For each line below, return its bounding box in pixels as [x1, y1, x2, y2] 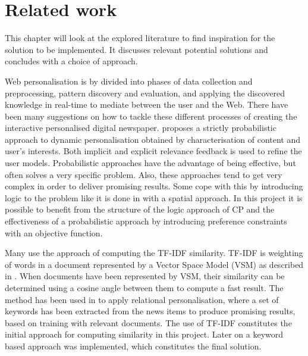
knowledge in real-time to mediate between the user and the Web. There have [5, 98, 288, 111]
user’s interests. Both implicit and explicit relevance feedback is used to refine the [5, 145, 302, 157]
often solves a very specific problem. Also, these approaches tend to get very [5, 168, 282, 180]
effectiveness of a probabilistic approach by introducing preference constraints [5, 215, 287, 227]
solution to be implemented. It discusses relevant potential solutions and [5, 43, 268, 55]
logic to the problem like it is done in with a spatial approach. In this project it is [5, 191, 303, 204]
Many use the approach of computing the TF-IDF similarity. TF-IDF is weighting [5, 246, 303, 259]
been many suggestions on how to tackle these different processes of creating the [5, 110, 297, 122]
